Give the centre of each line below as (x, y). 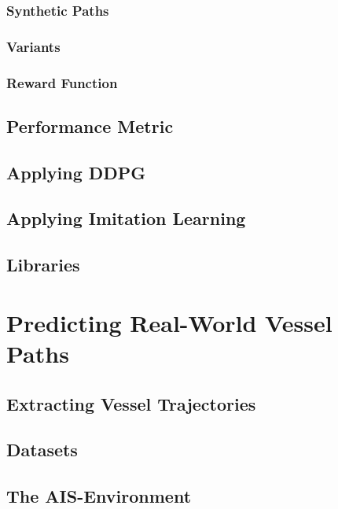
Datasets (42, 450)
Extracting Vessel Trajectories (131, 403)
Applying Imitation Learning (126, 218)
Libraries (43, 265)
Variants (33, 46)
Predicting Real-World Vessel (169, 322)
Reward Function (62, 82)
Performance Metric (90, 125)
